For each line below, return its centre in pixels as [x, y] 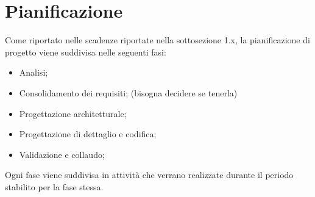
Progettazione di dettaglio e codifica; [88, 134]
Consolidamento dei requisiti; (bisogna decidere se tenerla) [128, 92]
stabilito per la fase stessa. [54, 186]
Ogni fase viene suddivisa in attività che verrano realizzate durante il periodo [149, 175]
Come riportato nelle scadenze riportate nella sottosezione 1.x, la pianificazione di [157, 40]
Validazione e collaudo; [62, 154]
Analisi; [34, 72]
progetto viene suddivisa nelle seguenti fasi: [86, 52]
